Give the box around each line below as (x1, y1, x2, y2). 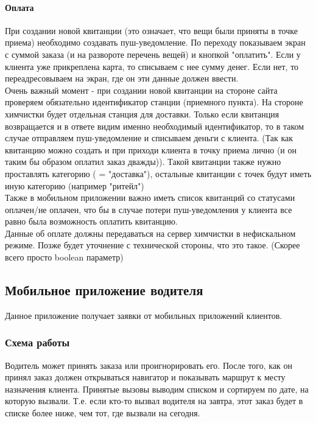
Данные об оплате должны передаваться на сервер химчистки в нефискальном (5, 226, 296, 239)
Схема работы (5, 335, 70, 350)
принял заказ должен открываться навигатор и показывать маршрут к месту (5, 371, 286, 383)
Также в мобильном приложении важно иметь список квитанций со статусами (5, 191, 295, 204)
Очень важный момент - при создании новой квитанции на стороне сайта (5, 83, 278, 96)
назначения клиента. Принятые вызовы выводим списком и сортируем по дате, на (5, 382, 309, 395)
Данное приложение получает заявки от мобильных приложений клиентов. (5, 309, 283, 321)
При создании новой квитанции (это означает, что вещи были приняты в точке (5, 24, 298, 37)
